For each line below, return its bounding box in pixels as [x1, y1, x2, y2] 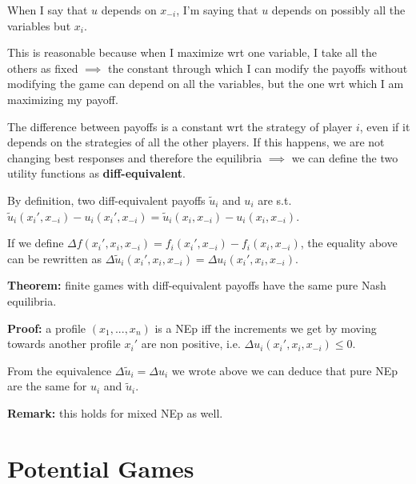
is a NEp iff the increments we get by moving [154, 319, 377, 336]
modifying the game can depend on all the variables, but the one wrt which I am [7, 75, 404, 92]
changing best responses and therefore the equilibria [7, 149, 262, 166]
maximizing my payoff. [7, 90, 118, 107]
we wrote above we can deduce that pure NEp [171, 362, 398, 378]
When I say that [7, 2, 88, 18]
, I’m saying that [176, 2, 258, 18]
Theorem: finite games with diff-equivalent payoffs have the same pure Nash [7, 277, 386, 294]
